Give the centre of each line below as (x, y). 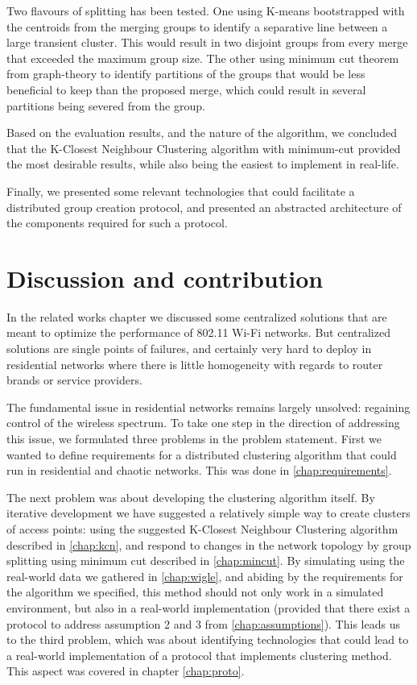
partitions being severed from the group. (106, 105)
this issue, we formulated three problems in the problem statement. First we (194, 438)
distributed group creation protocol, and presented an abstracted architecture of (204, 207)
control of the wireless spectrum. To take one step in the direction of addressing (203, 423)
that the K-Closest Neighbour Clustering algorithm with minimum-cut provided (204, 148)
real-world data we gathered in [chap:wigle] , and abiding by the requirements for (205, 576)
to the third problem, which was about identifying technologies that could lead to (208, 639)
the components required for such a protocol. (117, 223)
